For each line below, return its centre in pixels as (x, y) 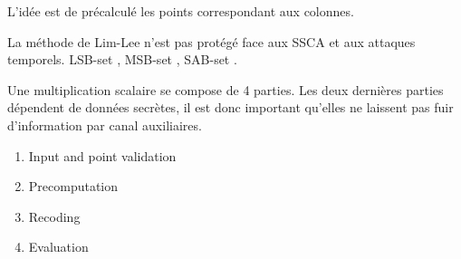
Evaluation (58, 247)
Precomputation (73, 186)
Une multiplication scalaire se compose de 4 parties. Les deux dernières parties (226, 89)
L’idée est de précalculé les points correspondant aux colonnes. (181, 11)
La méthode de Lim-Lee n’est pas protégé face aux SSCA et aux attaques (211, 41)
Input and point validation (102, 155)
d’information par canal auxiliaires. (105, 125)
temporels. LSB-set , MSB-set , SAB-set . (122, 59)
